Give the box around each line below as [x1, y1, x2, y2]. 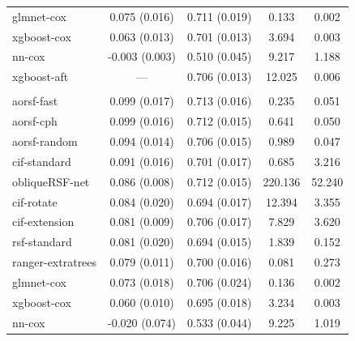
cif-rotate [12, 193, 58, 210]
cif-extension [12, 213, 75, 230]
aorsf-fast [12, 92, 58, 109]
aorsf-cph [12, 113, 58, 130]
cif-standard [12, 152, 71, 169]
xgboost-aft [12, 68, 69, 85]
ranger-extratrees [12, 254, 97, 271]
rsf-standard [12, 233, 72, 250]
